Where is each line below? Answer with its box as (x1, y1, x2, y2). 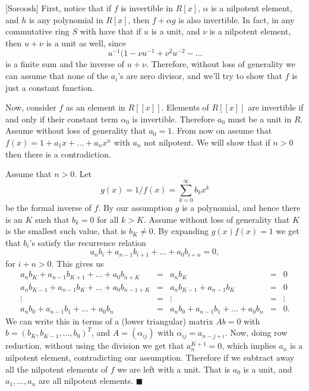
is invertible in (121, 2, 174, 14)
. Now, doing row (225, 326, 288, 339)
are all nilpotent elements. (39, 374, 134, 387)
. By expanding (153, 225, 209, 237)
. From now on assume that (172, 124, 272, 137)
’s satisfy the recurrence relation (29, 236, 146, 248)
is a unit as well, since (46, 36, 127, 49)
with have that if (80, 25, 141, 37)
